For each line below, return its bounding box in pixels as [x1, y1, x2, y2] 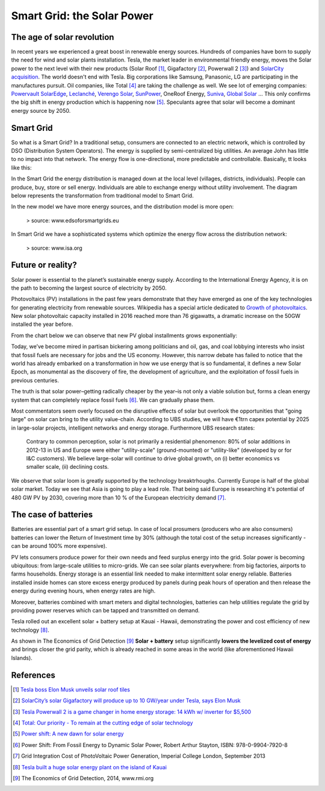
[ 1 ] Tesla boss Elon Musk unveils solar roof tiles [13, 685, 131, 693]
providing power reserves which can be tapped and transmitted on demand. [11, 606, 200, 614]
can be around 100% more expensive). [11, 542, 108, 550]
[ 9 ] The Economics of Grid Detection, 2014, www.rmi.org [13, 774, 154, 781]
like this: [11, 164, 32, 171]
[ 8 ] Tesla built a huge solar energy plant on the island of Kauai [13, 763, 167, 770]
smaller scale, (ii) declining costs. [26, 463, 110, 471]
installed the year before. [11, 320, 73, 328]
